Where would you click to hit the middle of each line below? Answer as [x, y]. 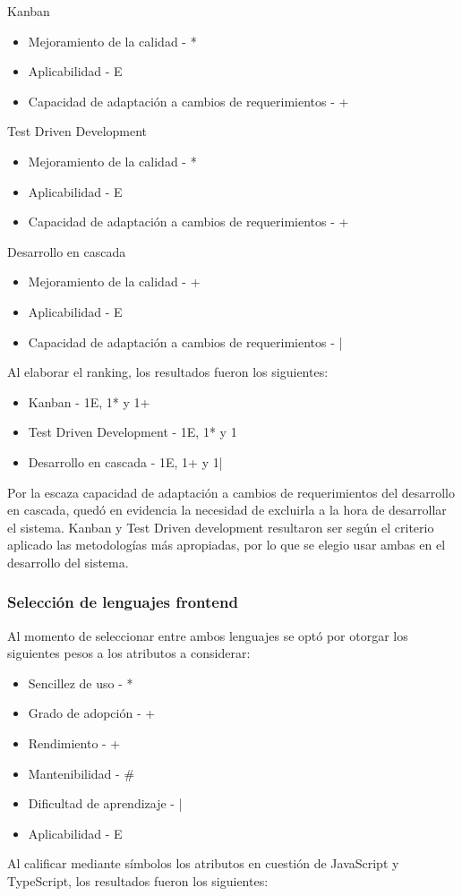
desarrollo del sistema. [68, 562]
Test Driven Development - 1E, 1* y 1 [133, 432]
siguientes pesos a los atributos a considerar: [129, 653]
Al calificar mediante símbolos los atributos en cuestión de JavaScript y [203, 863]
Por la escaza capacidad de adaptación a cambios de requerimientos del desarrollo [231, 492]
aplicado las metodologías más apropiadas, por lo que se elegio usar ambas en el [227, 545]
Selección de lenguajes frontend [123, 602]
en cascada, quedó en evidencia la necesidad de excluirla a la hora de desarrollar [227, 510]
